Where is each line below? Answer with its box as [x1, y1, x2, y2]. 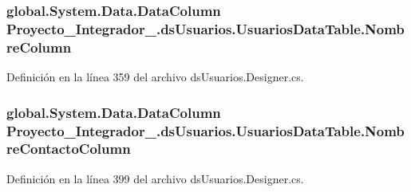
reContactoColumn [6, 139, 131, 159]
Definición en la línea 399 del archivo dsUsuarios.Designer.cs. [6, 170, 304, 186]
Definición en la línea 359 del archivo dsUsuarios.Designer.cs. [6, 69, 304, 85]
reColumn [6, 37, 72, 57]
